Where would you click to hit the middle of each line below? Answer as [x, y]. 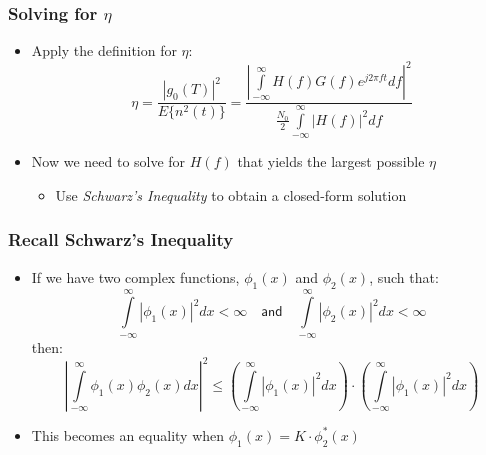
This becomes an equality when [128, 434]
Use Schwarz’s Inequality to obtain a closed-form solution [231, 194]
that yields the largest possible [331, 161]
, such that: [404, 276]
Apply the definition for [104, 50]
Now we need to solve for [108, 161]
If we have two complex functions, [135, 276]
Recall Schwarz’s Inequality [121, 239]
